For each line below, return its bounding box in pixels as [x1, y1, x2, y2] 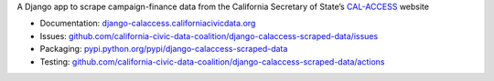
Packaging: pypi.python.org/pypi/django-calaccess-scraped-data [39, 44, 288, 55]
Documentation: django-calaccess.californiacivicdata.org [39, 18, 256, 29]
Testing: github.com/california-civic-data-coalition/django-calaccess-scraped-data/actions [39, 56, 385, 67]
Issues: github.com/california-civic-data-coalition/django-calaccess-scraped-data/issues [39, 30, 379, 41]
